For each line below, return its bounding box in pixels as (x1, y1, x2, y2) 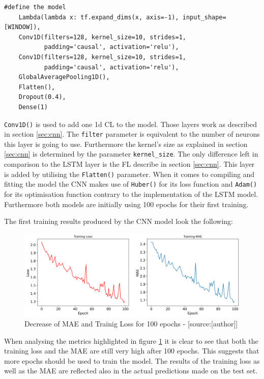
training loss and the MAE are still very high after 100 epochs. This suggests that (4, 345, 259, 356)
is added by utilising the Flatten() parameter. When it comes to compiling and (4, 168, 255, 179)
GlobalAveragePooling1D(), (18, 73, 110, 81)
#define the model (4, 4, 66, 11)
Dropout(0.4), (18, 93, 66, 101)
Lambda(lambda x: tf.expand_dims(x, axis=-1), (18, 13, 179, 21)
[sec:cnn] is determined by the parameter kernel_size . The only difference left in (4, 148, 258, 159)
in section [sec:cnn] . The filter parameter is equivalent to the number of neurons (4, 129, 260, 139)
